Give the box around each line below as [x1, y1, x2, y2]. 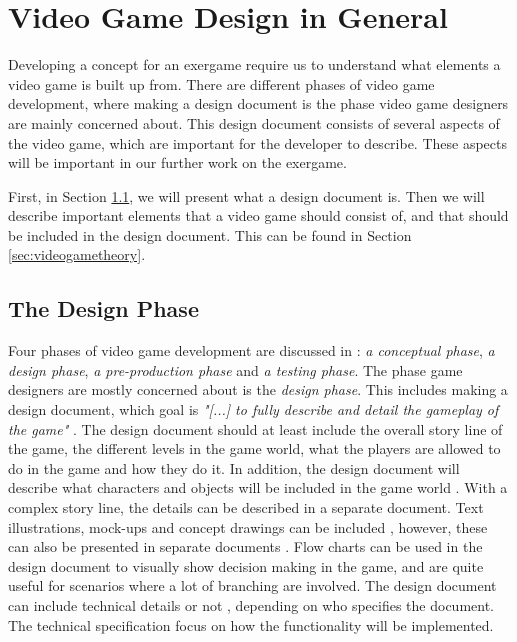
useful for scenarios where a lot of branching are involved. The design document [8, 575, 497, 596]
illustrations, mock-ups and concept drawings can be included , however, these [8, 516, 488, 537]
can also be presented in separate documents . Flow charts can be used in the [8, 536, 483, 557]
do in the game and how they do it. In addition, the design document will [8, 457, 460, 478]
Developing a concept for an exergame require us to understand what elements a [8, 54, 501, 75]
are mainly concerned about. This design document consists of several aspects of [8, 112, 500, 133]
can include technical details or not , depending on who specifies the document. [8, 594, 494, 615]
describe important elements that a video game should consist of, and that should [8, 205, 509, 226]
